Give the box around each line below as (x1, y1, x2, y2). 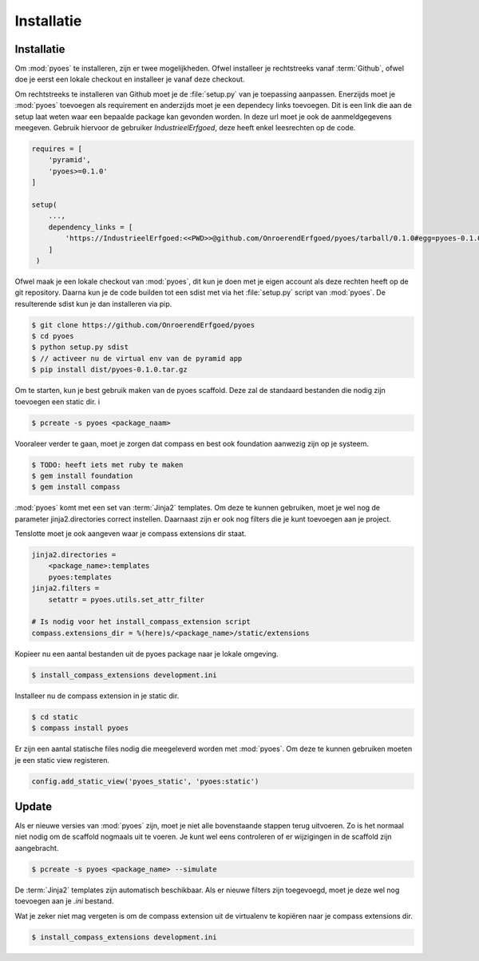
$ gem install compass (31, 482, 121, 491)
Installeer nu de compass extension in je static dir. (14, 691, 180, 701)
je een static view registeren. (14, 755, 110, 764)
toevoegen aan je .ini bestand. (14, 896, 114, 906)
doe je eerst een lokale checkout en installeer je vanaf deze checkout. (14, 74, 245, 84)
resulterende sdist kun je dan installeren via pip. (14, 299, 172, 308)
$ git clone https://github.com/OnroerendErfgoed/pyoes (31, 320, 255, 329)
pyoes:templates (48, 572, 112, 582)
